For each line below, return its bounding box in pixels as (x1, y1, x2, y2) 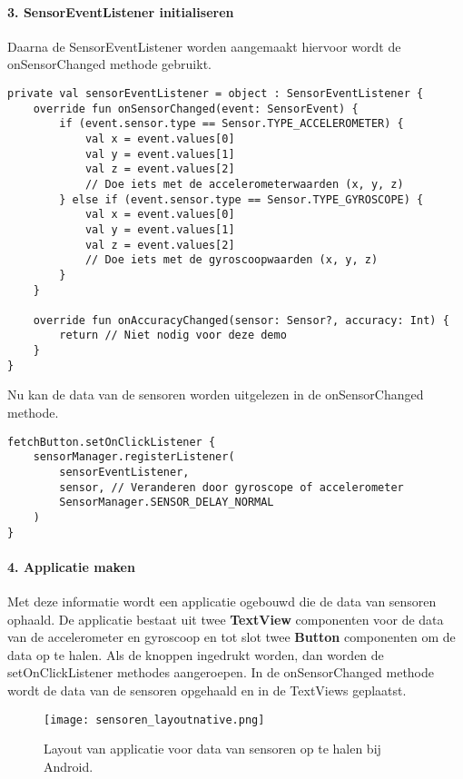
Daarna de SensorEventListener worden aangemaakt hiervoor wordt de (7, 36, 401, 55)
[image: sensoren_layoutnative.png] (44, 713, 265, 726)
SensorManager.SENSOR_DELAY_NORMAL (59, 496, 274, 509)
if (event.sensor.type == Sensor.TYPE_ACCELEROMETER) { (59, 117, 404, 131)
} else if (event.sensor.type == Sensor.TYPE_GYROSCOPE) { (59, 192, 424, 206)
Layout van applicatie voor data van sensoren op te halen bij (44, 739, 381, 758)
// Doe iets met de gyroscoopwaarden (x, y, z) (84, 253, 379, 267)
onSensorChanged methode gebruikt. (7, 54, 212, 74)
